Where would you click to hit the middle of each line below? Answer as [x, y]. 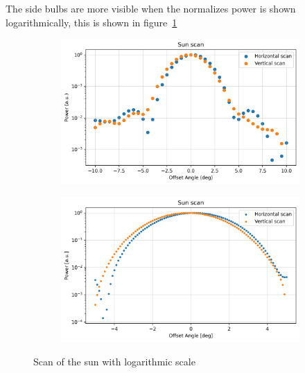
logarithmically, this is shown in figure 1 [91, 22]
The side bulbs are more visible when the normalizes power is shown [151, 8]
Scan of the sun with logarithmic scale [114, 361]
